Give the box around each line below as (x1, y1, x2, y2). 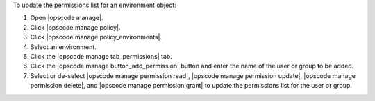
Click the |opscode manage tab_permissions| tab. (30, 52, 173, 60)
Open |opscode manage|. (30, 14, 103, 22)
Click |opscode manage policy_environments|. (30, 33, 162, 42)
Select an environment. (30, 42, 97, 51)
